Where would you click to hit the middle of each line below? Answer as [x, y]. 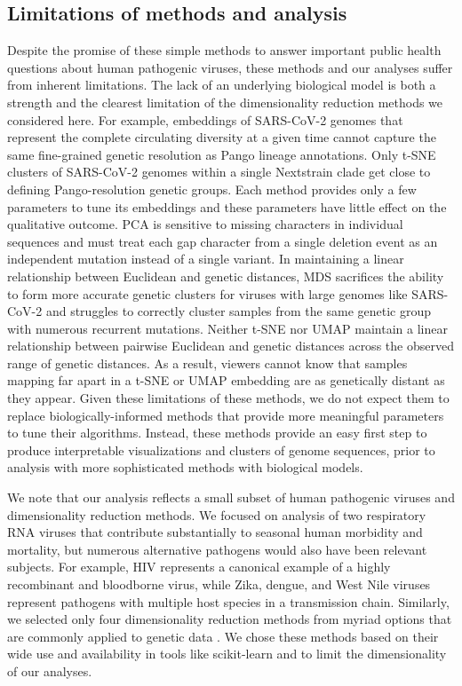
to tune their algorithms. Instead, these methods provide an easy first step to [217, 433]
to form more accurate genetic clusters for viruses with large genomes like [207, 293]
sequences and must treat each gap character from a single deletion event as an [223, 241]
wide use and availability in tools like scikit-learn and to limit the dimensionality [227, 654]
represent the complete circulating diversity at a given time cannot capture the [222, 137]
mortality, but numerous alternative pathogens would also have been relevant [217, 549]
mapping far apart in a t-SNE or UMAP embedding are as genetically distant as [226, 380]
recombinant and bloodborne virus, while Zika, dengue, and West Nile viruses [219, 584]
